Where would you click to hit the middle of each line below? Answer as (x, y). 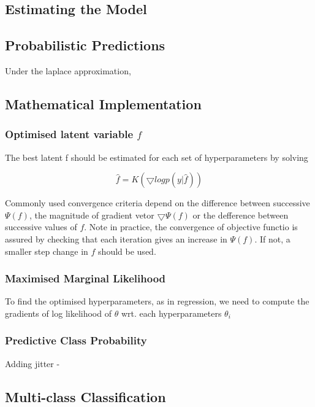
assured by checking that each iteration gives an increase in (116, 238)
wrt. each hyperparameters (171, 313)
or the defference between (241, 215)
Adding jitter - (32, 363)
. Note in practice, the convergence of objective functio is (191, 227)
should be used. (127, 251)
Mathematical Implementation (103, 103)
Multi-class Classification (85, 396)
